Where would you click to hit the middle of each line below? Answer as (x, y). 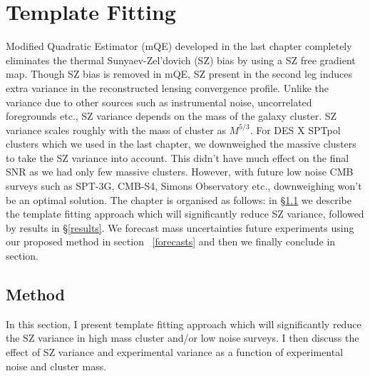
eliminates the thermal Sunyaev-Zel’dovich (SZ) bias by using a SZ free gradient (181, 60)
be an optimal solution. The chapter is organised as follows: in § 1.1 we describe (179, 199)
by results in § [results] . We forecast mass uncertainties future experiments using (180, 227)
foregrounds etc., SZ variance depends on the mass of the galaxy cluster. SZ (171, 116)
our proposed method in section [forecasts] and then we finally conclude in (171, 242)
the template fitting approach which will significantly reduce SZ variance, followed (185, 214)
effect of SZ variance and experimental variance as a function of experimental (175, 352)
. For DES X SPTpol (295, 129)
